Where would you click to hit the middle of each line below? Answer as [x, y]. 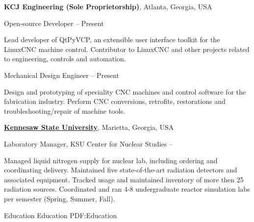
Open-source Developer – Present [54, 23]
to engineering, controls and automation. [65, 59]
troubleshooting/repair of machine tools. [64, 111]
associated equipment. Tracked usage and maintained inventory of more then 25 [124, 179]
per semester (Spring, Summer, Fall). [60, 198]
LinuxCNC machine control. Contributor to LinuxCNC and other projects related [127, 49]
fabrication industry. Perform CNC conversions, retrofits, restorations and [115, 101]
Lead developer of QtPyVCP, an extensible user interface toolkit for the [112, 39]
